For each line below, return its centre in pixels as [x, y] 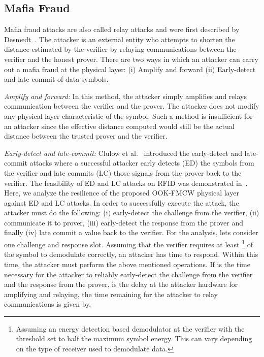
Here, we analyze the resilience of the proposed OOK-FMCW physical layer [122, 193]
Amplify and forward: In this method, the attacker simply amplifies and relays [125, 96]
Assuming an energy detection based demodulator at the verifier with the [130, 328]
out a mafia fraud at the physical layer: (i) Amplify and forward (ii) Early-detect [130, 69]
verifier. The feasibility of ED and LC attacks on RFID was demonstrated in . [126, 183]
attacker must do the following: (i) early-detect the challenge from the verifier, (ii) [132, 213]
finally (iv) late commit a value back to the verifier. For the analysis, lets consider [131, 232]
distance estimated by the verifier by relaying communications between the [120, 49]
